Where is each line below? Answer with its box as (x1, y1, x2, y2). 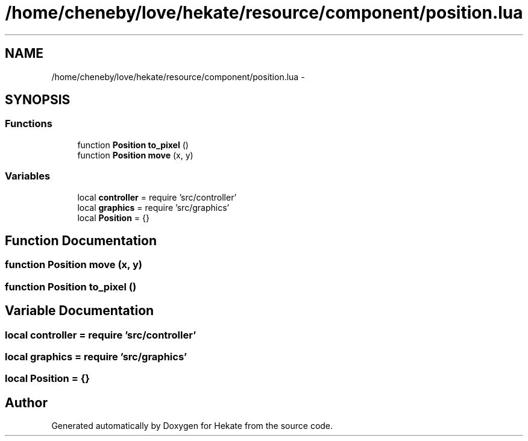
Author (5, 395, 48, 410)
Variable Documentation (5, 303, 154, 319)
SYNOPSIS (5, 92, 71, 108)
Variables (5, 170, 51, 183)
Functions (5, 117, 52, 130)
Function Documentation (5, 233, 157, 248)
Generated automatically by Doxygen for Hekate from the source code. (51, 421, 333, 431)
